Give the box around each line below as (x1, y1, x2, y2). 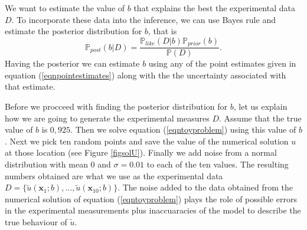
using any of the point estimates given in (148, 57, 296, 70)
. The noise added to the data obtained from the (117, 181, 293, 193)
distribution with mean (5, 158, 88, 170)
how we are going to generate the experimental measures (5, 111, 210, 124)
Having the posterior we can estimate (5, 57, 140, 70)
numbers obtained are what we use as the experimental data (5, 169, 223, 182)
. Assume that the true (219, 111, 302, 124)
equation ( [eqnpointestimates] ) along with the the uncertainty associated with (5, 68, 286, 81)
